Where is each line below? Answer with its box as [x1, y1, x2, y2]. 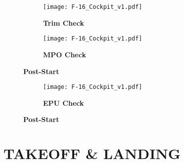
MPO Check [43, 49, 86, 59]
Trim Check [43, 17, 84, 28]
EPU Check [43, 97, 84, 108]
